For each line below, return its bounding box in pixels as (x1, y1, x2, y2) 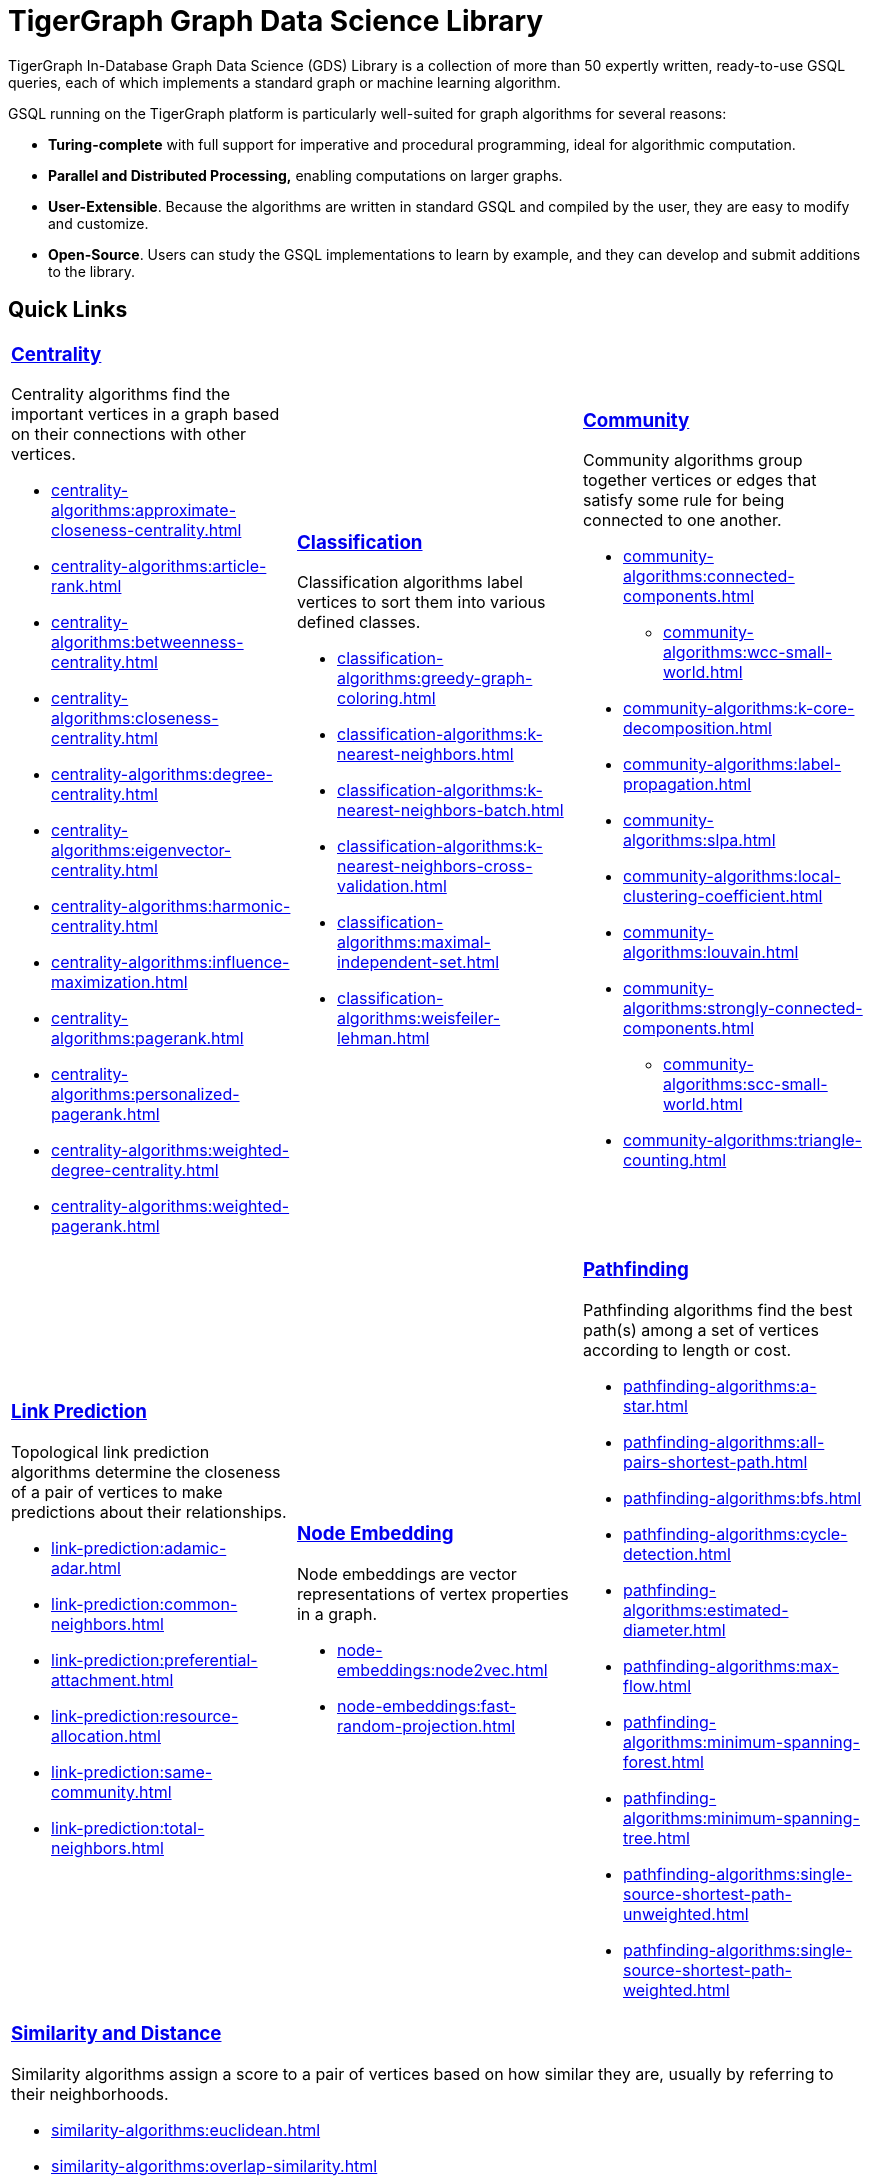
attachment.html (51, 1670, 174, 1691)
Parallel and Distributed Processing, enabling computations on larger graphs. (48, 166, 563, 184)
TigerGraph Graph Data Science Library (8, 4, 544, 38)
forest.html (622, 1752, 704, 1773)
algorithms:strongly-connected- (622, 998, 863, 1019)
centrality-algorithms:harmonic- (51, 896, 291, 917)
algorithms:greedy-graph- (336, 668, 533, 689)
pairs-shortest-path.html (622, 1452, 808, 1473)
